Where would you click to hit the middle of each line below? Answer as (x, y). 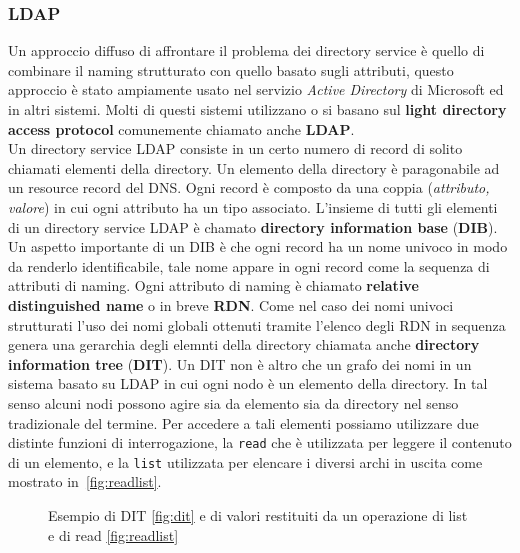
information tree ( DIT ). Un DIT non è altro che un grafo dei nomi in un (240, 363)
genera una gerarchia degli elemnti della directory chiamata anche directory (244, 344)
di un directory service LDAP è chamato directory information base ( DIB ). (253, 226)
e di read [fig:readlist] (113, 534)
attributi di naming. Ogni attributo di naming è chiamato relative (213, 285)
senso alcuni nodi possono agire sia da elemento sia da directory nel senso (233, 402)
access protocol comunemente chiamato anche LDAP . (181, 128)
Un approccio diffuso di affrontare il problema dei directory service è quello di (246, 50)
